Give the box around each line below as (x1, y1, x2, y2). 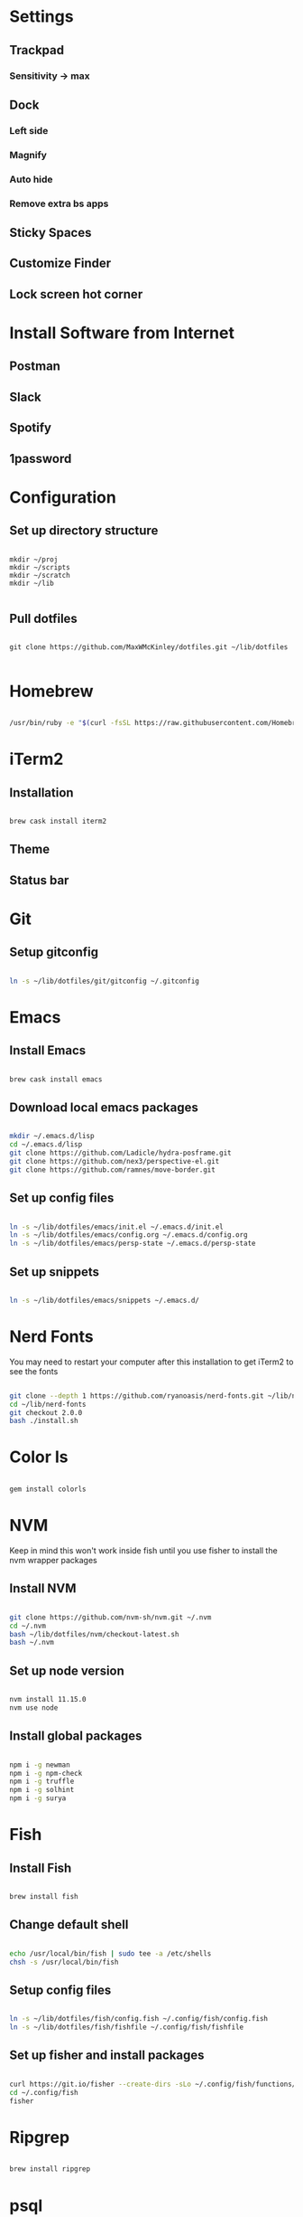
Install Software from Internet (9, 323, 234, 343)
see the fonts (9, 1365, 59, 1376)
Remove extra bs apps (9, 197, 109, 210)
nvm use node (9, 1703, 59, 1712)
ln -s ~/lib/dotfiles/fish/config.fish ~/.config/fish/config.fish (9, 2014, 269, 2024)
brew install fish (9, 1892, 78, 1901)
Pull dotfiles (9, 610, 78, 626)
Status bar (9, 873, 69, 888)
